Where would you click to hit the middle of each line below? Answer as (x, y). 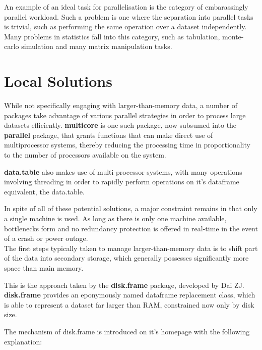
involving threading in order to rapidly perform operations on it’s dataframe (122, 182)
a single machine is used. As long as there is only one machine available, (115, 218)
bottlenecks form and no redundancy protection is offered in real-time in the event (131, 228)
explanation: (23, 341)
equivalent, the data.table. (44, 191)
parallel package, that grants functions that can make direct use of (109, 135)
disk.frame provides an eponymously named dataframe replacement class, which (130, 295)
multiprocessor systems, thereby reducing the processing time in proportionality (127, 145)
